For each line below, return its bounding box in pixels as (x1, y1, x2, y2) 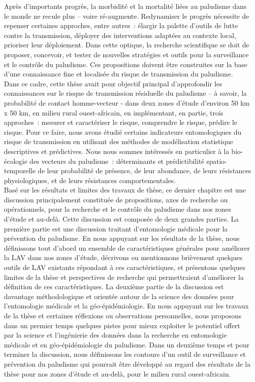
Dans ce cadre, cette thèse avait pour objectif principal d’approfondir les (4, 78, 223, 88)
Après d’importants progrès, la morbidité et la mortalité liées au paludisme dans (4, 1, 247, 11)
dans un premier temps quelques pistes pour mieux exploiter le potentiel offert (4, 320, 240, 330)
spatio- (206, 155, 227, 166)
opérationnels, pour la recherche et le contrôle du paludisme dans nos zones (4, 204, 231, 214)
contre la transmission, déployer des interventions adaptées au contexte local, (4, 30, 236, 40)
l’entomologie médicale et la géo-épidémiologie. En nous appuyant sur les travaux (4, 301, 249, 311)
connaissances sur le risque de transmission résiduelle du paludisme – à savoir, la (4, 88, 247, 98)
